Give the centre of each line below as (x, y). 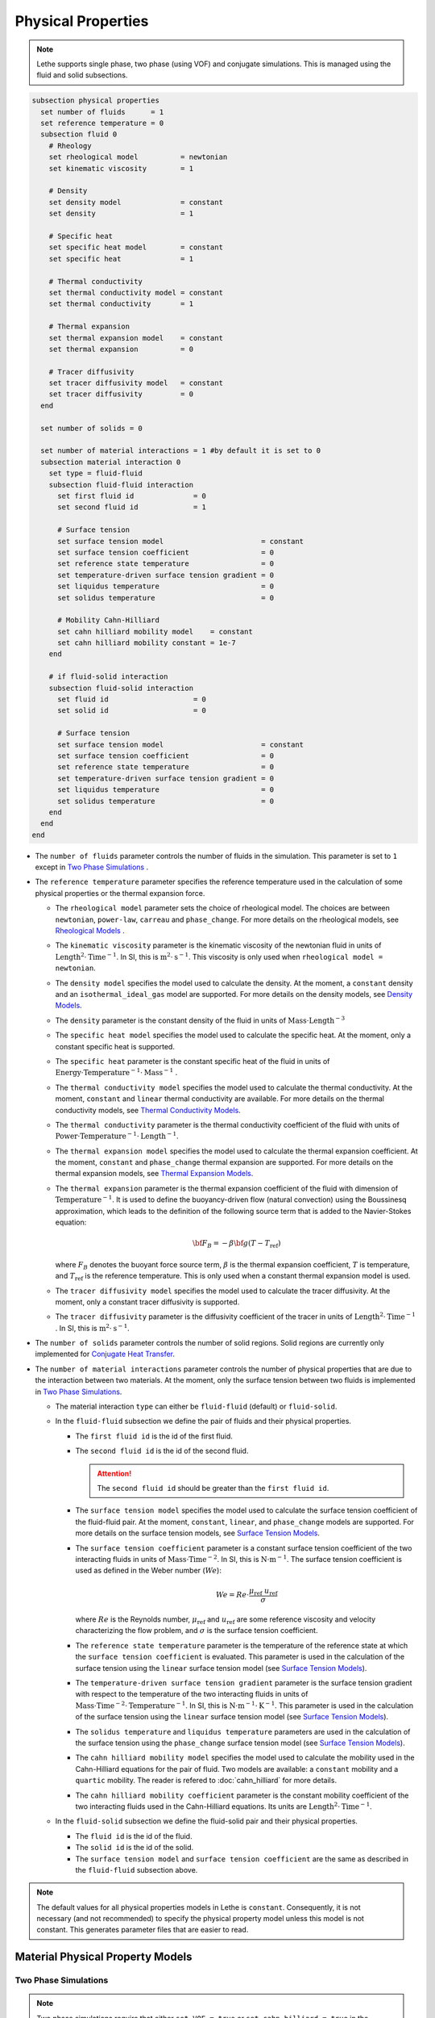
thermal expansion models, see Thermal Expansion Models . (154, 1174)
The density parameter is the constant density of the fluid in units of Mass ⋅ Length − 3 (200, 1020)
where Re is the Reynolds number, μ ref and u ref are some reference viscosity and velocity (226, 1620)
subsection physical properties (96, 100)
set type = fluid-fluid (95, 473)
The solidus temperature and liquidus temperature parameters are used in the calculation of (243, 1731)
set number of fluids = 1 (102, 112)
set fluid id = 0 (132, 699)
